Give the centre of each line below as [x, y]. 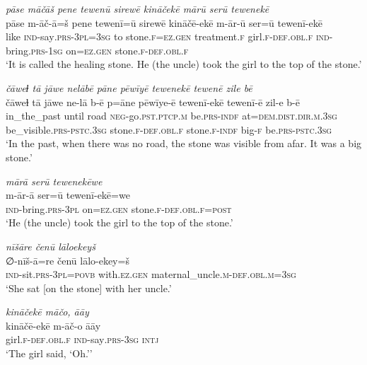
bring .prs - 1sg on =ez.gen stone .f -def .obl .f [97, 50]
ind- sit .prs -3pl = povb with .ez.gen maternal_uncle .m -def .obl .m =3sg [151, 274]
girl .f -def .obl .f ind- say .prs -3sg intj [82, 339]
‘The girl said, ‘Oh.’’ [49, 353]
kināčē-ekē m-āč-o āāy [53, 325]
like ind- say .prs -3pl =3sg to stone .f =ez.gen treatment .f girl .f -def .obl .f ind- [169, 36]
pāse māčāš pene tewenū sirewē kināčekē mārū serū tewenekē [138, 8]
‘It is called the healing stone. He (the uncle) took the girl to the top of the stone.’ [184, 64]
